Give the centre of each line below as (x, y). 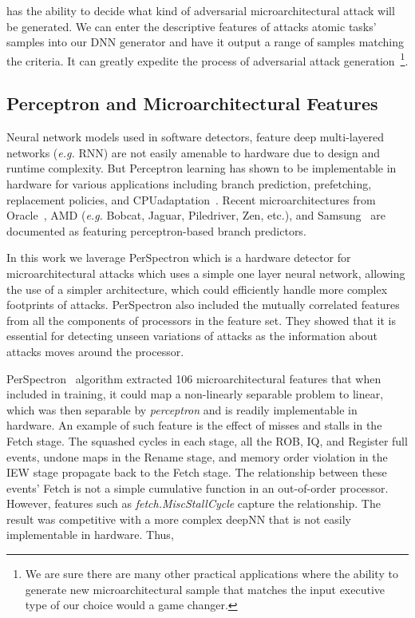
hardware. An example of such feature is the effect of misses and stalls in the (194, 425)
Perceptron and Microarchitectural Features (192, 103)
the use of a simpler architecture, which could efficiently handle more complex (197, 289)
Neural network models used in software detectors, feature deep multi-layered (196, 137)
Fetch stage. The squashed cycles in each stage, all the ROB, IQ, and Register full (207, 440)
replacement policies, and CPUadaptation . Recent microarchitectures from (191, 199)
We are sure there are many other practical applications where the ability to (211, 574)
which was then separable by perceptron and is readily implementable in (182, 409)
